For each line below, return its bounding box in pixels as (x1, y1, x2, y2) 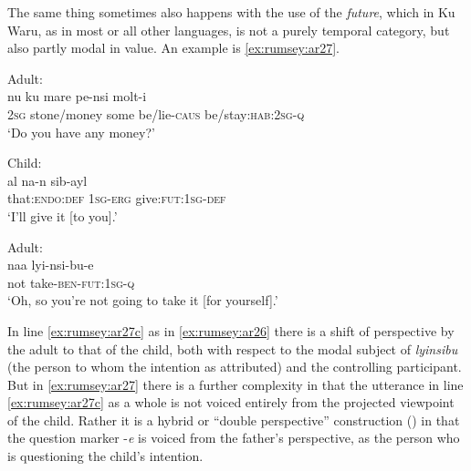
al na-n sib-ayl (7, 170, 88, 189)
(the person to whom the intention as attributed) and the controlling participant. (7, 357, 462, 376)
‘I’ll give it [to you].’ (7, 206, 118, 225)
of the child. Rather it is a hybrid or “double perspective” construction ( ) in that (7, 410, 460, 429)
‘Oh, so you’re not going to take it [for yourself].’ (7, 291, 278, 310)
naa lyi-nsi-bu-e (7, 255, 94, 274)
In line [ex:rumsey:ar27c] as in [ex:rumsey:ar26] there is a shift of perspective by (7, 321, 455, 340)
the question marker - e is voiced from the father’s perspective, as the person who (7, 428, 460, 447)
